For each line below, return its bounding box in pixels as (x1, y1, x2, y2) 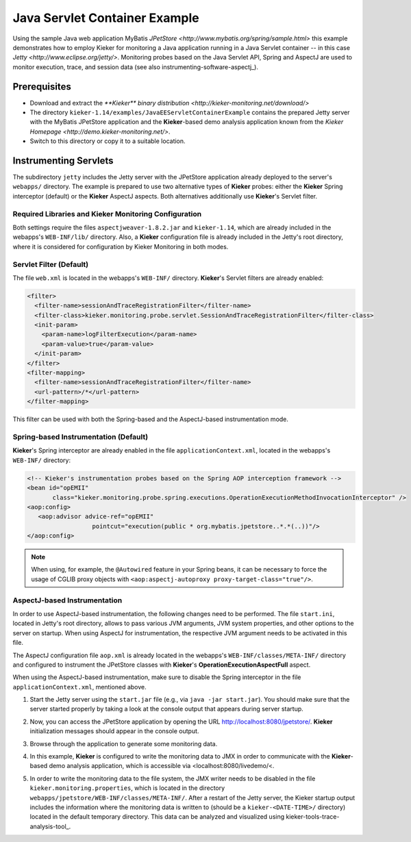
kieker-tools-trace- (285, 813, 340, 821)
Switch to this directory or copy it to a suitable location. (29, 137, 186, 145)
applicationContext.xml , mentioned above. (12, 682, 147, 691)
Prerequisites (12, 81, 71, 92)
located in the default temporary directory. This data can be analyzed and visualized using (29, 813, 285, 821)
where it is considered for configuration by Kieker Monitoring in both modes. (12, 242, 229, 251)
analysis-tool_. (29, 822, 71, 830)
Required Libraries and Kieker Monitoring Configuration (12, 209, 202, 218)
